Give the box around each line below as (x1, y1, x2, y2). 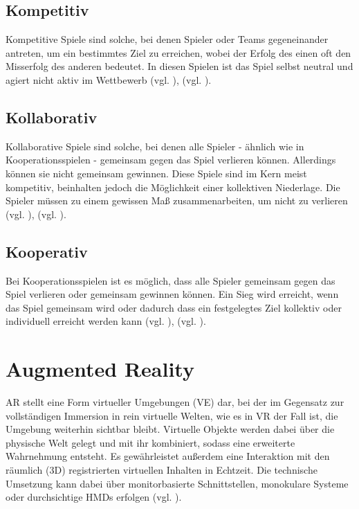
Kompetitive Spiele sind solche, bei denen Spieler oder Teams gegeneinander (6, 32, 329, 46)
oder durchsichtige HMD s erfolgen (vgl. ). (6, 490, 182, 504)
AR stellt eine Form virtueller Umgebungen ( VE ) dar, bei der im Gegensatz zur (6, 395, 344, 409)
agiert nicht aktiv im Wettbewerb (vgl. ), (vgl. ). (6, 72, 212, 87)
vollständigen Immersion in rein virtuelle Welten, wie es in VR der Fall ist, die (6, 408, 338, 422)
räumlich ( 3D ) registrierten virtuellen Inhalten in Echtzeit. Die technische (6, 463, 317, 477)
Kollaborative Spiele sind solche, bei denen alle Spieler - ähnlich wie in (6, 139, 304, 153)
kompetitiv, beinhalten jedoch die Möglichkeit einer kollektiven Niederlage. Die (6, 179, 340, 194)
